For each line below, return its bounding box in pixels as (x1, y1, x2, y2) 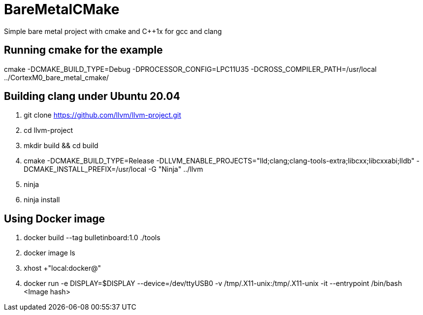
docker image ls (24, 249, 75, 257)
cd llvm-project (24, 126, 73, 135)
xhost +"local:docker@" (24, 264, 101, 273)
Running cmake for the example (4, 44, 163, 57)
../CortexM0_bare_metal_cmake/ (4, 73, 109, 82)
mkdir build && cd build (24, 141, 98, 150)
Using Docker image (4, 212, 105, 225)
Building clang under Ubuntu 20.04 (4, 90, 180, 103)
